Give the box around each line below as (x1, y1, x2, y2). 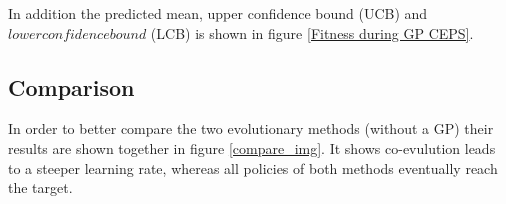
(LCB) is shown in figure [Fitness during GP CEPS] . (150, 22, 474, 43)
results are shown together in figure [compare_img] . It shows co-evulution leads (8, 137, 496, 158)
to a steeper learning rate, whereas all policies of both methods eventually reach (8, 157, 498, 178)
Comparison (8, 71, 135, 102)
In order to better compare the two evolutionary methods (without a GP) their (8, 118, 494, 139)
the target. (8, 177, 73, 198)
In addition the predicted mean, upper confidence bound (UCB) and (8, 3, 428, 23)
